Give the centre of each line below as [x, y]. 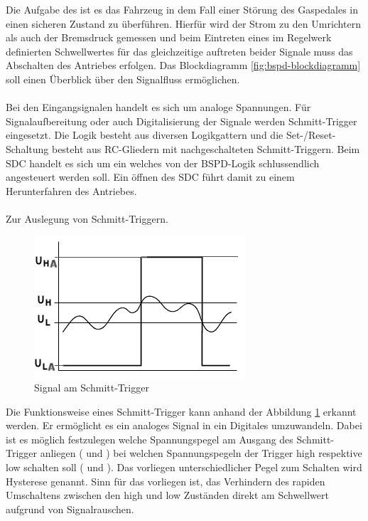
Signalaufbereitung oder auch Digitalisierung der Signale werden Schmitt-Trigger [182, 121]
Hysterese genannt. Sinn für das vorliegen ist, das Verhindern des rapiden [166, 481]
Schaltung [27, 148]
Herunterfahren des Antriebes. [71, 190]
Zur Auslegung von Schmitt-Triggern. [87, 218]
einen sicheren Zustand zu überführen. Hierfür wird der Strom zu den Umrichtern [183, 23]
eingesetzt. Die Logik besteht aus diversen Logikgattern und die [145, 135]
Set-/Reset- [311, 135]
